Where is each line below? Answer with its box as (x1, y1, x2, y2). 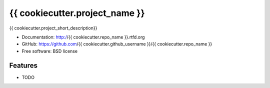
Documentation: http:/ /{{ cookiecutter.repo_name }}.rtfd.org (21, 34, 145, 40)
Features (9, 61, 37, 69)
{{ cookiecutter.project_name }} (9, 7, 145, 18)
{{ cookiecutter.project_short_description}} (9, 25, 97, 31)
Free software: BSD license (21, 48, 77, 54)
